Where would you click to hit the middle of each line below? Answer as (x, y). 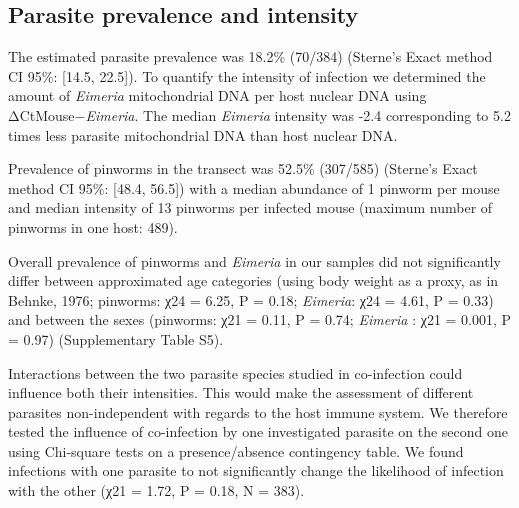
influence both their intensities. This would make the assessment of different (241, 392)
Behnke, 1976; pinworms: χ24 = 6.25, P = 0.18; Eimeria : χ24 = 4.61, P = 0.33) (251, 299)
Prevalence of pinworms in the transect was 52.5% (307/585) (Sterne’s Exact (243, 168)
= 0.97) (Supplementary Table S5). (116, 338)
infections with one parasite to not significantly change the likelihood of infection (256, 470)
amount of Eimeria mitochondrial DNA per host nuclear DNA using (217, 95)
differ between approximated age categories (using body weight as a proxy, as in (253, 280)
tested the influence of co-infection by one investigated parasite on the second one (258, 431)
